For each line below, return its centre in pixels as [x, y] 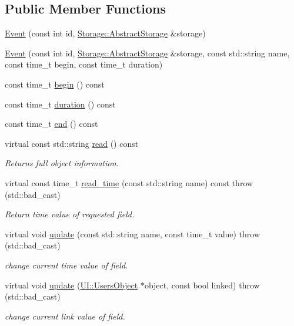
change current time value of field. [66, 265]
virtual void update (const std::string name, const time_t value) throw [133, 233]
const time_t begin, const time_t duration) [84, 64]
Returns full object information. [62, 163]
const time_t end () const [51, 124]
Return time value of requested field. [70, 214]
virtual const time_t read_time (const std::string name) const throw [129, 182]
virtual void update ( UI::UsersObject [71, 285]
